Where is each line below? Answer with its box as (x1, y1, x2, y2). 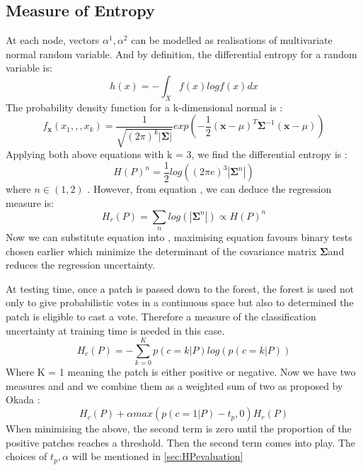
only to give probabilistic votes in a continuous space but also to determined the (6, 295, 354, 310)
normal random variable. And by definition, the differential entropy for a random (6, 46, 357, 61)
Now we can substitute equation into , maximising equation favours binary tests (6, 230, 352, 244)
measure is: (6, 196, 54, 211)
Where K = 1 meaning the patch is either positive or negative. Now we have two (6, 364, 356, 379)
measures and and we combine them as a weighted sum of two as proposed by (6, 378, 343, 393)
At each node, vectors (6, 33, 100, 47)
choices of (6, 449, 47, 464)
